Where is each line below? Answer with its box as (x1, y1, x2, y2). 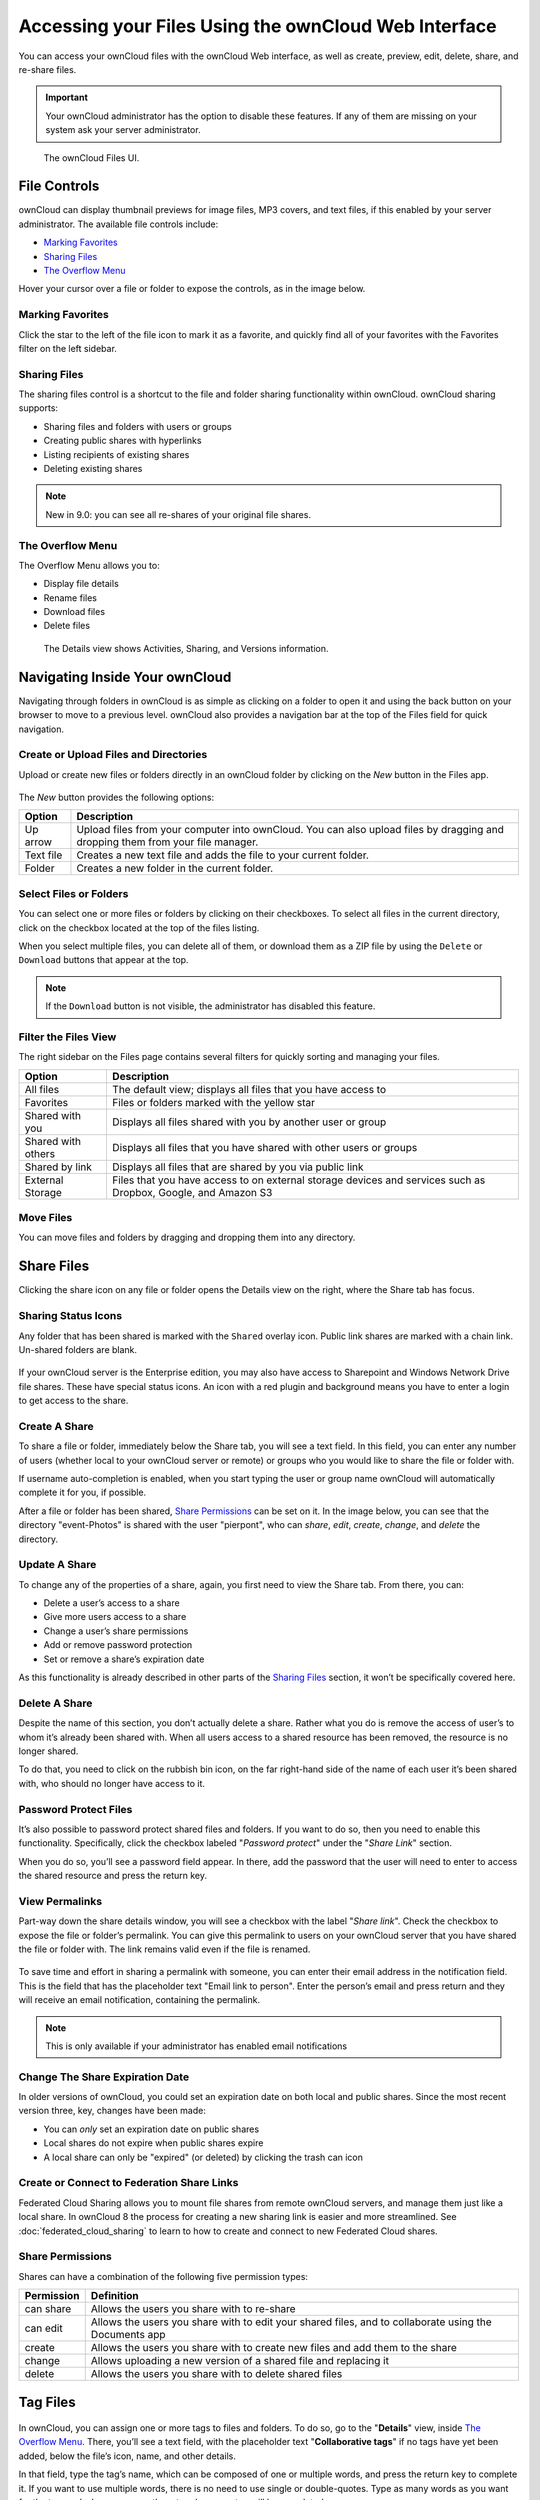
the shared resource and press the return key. (18, 1870, 207, 1882)
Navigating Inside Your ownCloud (18, 668, 232, 685)
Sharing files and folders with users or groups (43, 420, 232, 432)
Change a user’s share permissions (43, 1625, 189, 1637)
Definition (90, 2289, 139, 2303)
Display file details (43, 578, 119, 590)
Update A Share (18, 1558, 97, 1572)
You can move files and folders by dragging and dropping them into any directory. (18, 1231, 356, 1244)
